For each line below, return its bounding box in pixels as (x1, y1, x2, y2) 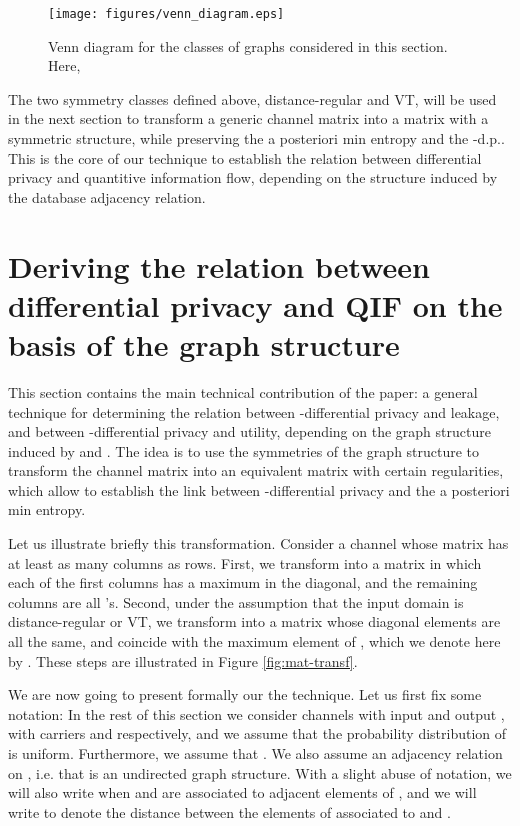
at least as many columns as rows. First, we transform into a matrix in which (8, 552, 482, 573)
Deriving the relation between (8, 245, 430, 286)
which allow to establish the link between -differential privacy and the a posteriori (8, 479, 510, 500)
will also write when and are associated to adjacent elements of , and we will (8, 782, 477, 803)
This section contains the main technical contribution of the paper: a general (8, 381, 478, 402)
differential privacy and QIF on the (8, 284, 503, 325)
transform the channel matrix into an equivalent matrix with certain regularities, (8, 460, 504, 481)
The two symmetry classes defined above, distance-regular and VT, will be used (8, 88, 497, 109)
